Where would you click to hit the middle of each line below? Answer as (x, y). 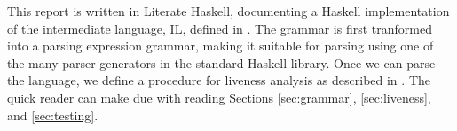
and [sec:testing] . (53, 115)
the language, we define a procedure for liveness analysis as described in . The (219, 80)
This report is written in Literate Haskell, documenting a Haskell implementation (228, 11)
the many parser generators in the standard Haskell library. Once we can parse (221, 62)
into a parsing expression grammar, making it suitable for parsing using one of (221, 46)
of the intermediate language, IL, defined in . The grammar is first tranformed (220, 28)
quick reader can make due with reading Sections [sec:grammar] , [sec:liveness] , (219, 97)
